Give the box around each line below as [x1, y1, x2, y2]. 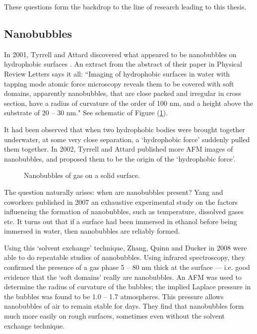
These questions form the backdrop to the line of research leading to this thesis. [4, 1, 247, 11]
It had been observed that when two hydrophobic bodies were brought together [4, 124, 245, 134]
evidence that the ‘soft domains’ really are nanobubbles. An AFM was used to [4, 271, 242, 282]
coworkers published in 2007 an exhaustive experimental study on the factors [4, 196, 238, 207]
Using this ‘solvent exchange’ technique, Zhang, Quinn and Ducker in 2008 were [4, 242, 247, 252]
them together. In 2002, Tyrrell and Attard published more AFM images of [4, 144, 233, 154]
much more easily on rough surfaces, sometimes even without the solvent [4, 311, 225, 321]
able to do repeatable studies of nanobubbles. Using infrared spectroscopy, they [4, 252, 245, 262]
